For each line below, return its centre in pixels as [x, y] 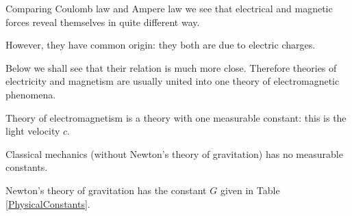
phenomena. [31, 94]
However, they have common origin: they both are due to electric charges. [161, 45]
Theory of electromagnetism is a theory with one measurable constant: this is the [176, 117]
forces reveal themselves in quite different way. [103, 22]
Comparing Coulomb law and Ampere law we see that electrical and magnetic [169, 8]
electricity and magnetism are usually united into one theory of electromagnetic [173, 81]
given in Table [250, 190]
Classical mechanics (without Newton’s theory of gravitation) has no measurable [174, 153]
